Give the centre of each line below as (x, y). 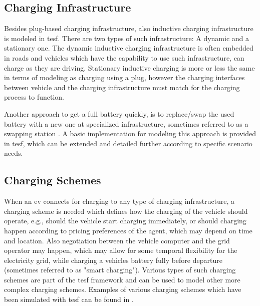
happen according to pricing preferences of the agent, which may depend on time (128, 230)
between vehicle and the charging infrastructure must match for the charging (122, 87)
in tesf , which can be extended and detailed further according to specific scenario (128, 143)
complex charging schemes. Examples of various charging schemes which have (123, 289)
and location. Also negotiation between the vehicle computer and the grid (117, 240)
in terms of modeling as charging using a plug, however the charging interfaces (124, 77)
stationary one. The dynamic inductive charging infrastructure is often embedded (129, 48)
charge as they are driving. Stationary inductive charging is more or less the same (129, 67)
